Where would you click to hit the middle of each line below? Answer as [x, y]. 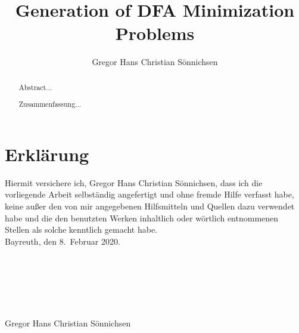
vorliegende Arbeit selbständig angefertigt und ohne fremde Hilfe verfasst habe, [149, 194]
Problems [155, 33]
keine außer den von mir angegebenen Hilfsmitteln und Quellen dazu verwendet [150, 206]
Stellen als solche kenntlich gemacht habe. [81, 229]
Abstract [32, 87]
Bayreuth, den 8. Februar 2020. [63, 241]
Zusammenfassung [47, 104]
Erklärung [47, 154]
